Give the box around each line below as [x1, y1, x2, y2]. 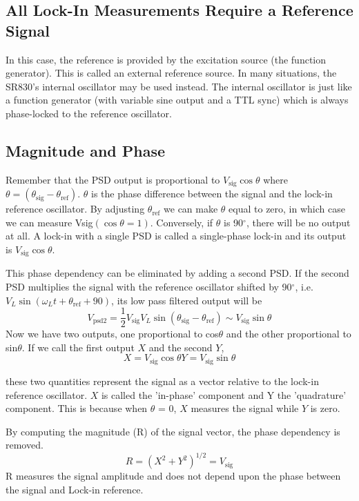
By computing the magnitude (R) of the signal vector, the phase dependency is [6, 424, 340, 438]
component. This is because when [6, 401, 148, 415]
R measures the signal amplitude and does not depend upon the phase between [6, 469, 341, 483]
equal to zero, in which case [229, 202, 345, 216]
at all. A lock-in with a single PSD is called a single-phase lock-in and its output [6, 228, 347, 243]
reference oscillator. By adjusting [6, 202, 145, 216]
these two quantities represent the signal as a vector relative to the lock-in [6, 373, 319, 388]
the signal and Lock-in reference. [6, 482, 144, 496]
